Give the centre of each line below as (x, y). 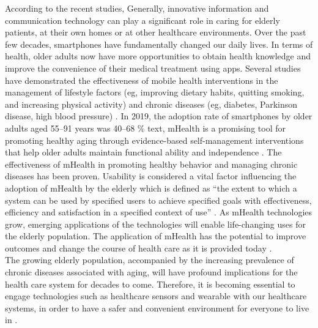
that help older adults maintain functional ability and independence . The (143, 152)
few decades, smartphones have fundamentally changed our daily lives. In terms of (159, 44)
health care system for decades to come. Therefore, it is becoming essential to (150, 284)
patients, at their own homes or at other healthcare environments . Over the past (156, 32)
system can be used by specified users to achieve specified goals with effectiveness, (158, 200)
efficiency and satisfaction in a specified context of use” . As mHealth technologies (159, 212)
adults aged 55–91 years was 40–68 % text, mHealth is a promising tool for (145, 128)
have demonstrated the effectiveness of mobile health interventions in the (142, 80)
